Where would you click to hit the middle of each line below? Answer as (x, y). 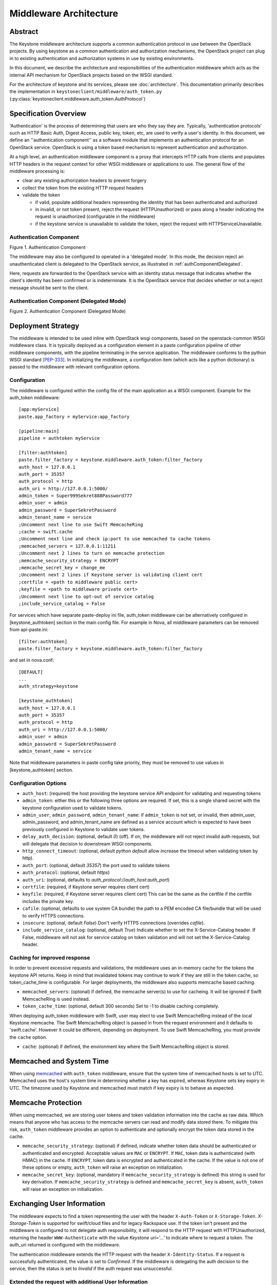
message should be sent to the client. (49, 287)
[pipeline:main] (39, 431)
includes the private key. (48, 901)
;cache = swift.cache (46, 532)
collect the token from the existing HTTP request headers (83, 188)
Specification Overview (48, 113)
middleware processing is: (37, 171)
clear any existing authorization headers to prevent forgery (84, 180)
